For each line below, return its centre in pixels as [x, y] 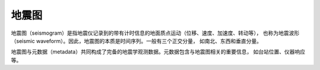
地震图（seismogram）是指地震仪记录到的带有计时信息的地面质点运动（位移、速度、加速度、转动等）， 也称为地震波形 [155, 33]
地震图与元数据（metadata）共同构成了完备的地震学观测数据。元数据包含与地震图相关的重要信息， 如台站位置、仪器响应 [158, 52]
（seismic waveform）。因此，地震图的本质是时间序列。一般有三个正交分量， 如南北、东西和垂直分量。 [136, 41]
